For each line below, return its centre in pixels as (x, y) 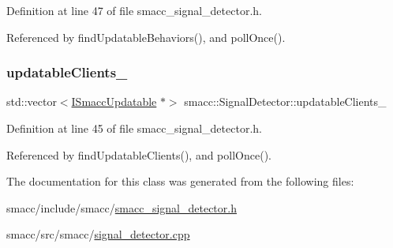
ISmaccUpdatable (114, 101)
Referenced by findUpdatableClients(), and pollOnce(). (139, 154)
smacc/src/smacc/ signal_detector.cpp (98, 234)
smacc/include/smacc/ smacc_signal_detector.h (122, 207)
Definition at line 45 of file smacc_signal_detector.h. (134, 128)
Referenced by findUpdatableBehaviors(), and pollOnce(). (146, 37)
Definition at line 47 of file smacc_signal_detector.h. (134, 10)
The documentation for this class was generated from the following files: (180, 181)
